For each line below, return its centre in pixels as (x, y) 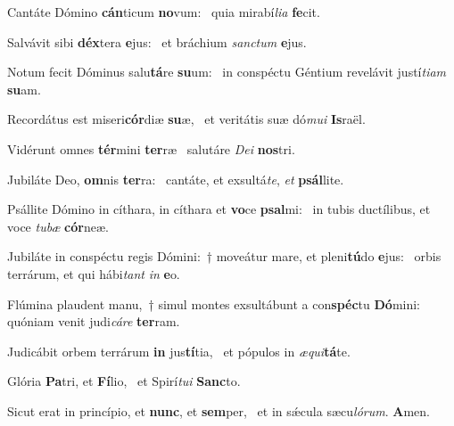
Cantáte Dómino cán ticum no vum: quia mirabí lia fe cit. (164, 12)
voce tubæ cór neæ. (58, 226)
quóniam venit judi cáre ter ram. (94, 321)
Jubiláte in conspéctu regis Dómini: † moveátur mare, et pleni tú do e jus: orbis (224, 256)
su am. (24, 89)
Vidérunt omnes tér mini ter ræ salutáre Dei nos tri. (151, 148)
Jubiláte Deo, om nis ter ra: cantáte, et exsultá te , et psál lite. (176, 179)
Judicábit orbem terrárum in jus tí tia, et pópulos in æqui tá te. (179, 351)
